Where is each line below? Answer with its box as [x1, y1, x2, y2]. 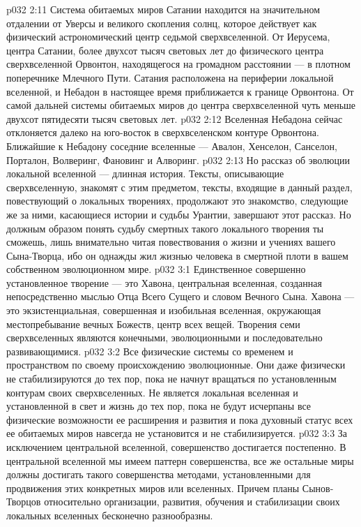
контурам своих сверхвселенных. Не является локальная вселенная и [6, 385, 298, 399]
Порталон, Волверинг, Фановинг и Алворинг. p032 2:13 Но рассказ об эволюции [6, 152, 351, 167]
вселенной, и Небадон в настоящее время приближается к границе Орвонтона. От [6, 84, 354, 98]
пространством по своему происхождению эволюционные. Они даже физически [6, 357, 346, 372]
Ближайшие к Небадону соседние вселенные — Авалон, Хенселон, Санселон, [6, 138, 337, 153]
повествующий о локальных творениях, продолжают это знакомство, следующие [6, 193, 348, 208]
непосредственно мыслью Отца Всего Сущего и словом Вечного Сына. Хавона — [6, 289, 355, 304]
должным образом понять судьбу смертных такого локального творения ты [6, 221, 324, 235]
